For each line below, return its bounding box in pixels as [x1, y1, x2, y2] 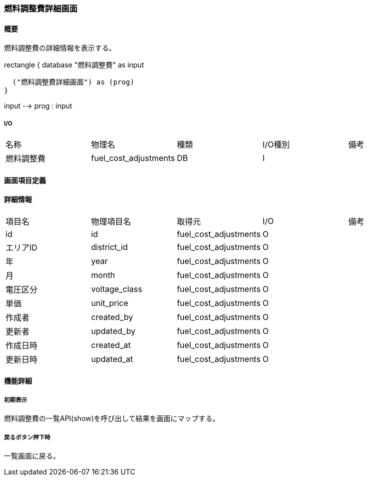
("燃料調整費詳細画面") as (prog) [12, 78, 134, 86]
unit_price [91, 297, 128, 308]
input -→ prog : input [4, 101, 72, 110]
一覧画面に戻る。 [4, 451, 60, 460]
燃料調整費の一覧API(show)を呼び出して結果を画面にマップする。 [4, 414, 220, 423]
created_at [91, 339, 131, 350]
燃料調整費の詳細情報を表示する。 [4, 43, 116, 52]
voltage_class [91, 283, 142, 294]
